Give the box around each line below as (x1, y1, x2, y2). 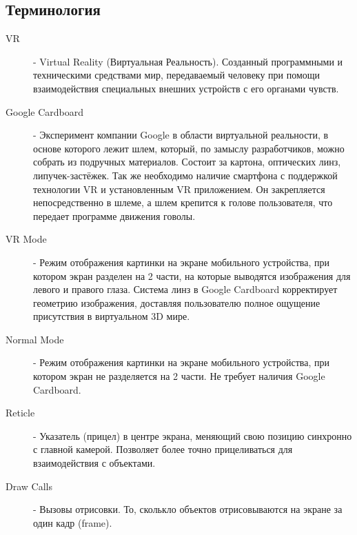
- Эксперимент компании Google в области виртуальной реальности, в (33, 128, 329, 142)
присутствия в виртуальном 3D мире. (33, 309, 190, 323)
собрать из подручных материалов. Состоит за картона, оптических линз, (33, 154, 341, 169)
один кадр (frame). (33, 515, 112, 529)
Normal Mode (6, 332, 64, 346)
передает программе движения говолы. (33, 208, 196, 223)
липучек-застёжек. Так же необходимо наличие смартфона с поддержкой (33, 168, 338, 182)
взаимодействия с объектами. (33, 456, 156, 470)
